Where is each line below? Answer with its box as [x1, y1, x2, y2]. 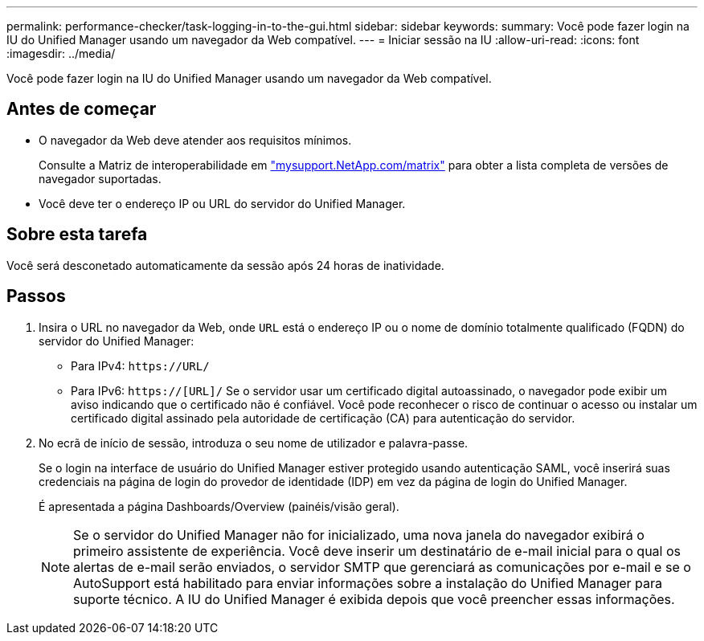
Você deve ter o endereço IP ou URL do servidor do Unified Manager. [39, 196, 406, 210]
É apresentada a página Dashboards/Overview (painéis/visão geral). [39, 499, 399, 513]
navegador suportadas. [39, 171, 162, 186]
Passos [6, 286, 66, 307]
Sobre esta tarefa [6, 224, 148, 245]
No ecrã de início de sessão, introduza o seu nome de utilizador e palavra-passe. [39, 435, 469, 450]
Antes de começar [6, 99, 157, 120]
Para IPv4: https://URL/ [71, 358, 210, 373]
